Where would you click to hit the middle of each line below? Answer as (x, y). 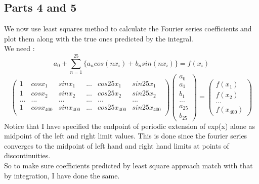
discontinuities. (27, 155)
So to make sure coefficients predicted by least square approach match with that (128, 166)
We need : (19, 48)
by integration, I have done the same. (62, 175)
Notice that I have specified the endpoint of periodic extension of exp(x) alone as (130, 126)
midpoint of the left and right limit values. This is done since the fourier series (126, 136)
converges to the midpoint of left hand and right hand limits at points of (117, 145)
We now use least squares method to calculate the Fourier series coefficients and (128, 29)
